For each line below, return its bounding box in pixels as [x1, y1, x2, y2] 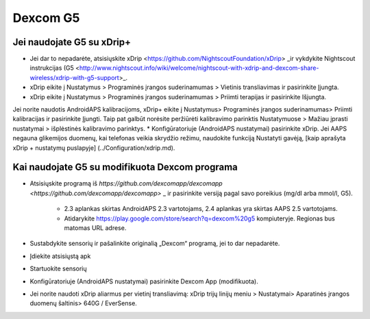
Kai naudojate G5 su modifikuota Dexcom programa [12, 162, 238, 173]
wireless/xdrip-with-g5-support [29, 73, 119, 81]
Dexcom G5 [12, 10, 80, 25]
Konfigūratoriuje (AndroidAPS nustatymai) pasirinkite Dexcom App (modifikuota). [29, 277, 258, 285]
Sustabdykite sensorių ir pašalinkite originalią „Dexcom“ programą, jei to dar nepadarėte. [29, 240, 280, 248]
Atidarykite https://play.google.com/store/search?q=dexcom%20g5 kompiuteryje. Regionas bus [64, 214, 335, 222]
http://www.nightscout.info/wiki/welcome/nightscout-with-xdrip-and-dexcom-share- [79, 64, 319, 72]
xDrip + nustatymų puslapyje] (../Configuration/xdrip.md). [12, 144, 175, 152]
